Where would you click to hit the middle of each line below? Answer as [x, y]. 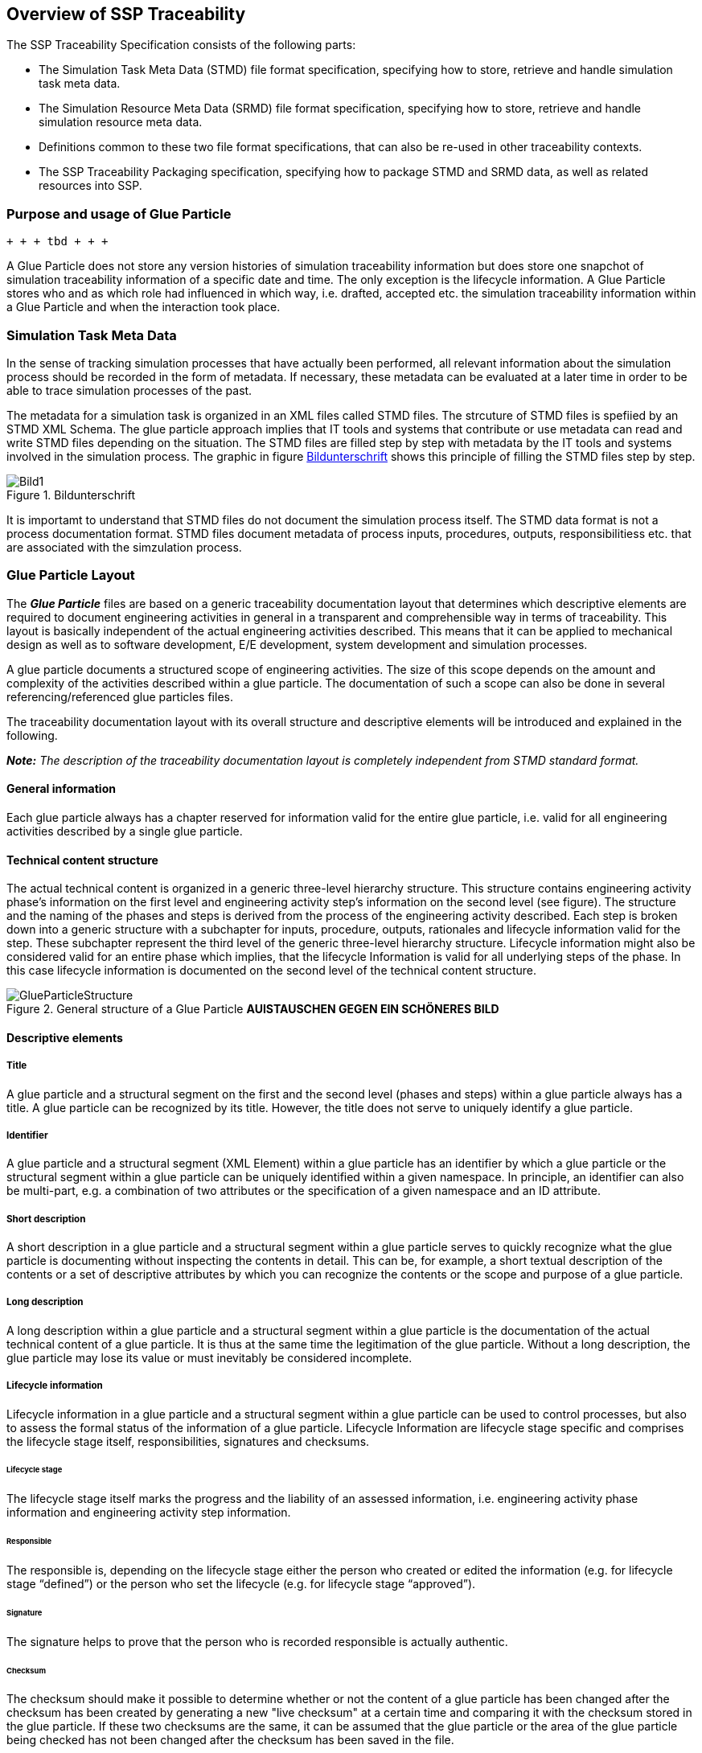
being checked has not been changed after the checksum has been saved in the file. [230, 1740]
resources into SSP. [90, 186]
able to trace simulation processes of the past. [129, 390]
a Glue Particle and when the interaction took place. [144, 307]
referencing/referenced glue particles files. [120, 696]
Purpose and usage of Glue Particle [119, 213]
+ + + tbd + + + [57, 242]
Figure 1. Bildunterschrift [71, 495]
